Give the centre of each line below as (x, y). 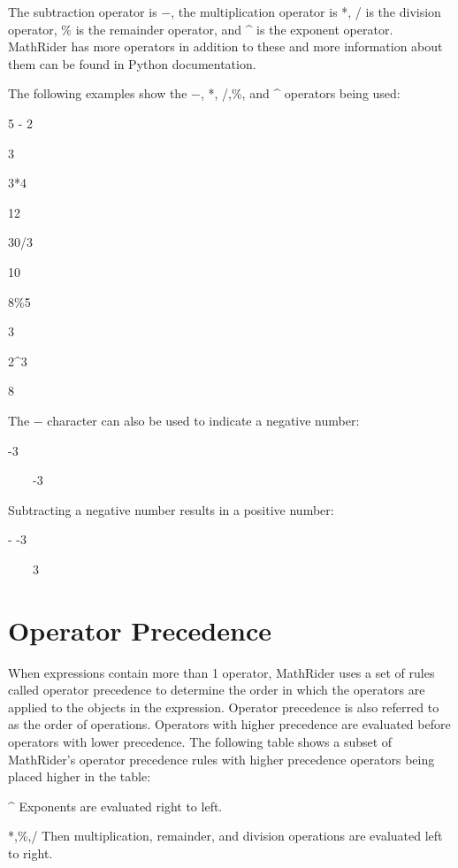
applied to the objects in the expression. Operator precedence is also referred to (224, 707)
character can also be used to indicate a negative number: (203, 420)
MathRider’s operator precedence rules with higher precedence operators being (221, 759)
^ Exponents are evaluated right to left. (115, 806)
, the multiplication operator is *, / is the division (306, 12)
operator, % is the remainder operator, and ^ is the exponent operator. (201, 29)
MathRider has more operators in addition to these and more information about (225, 46)
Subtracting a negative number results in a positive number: (171, 509)
